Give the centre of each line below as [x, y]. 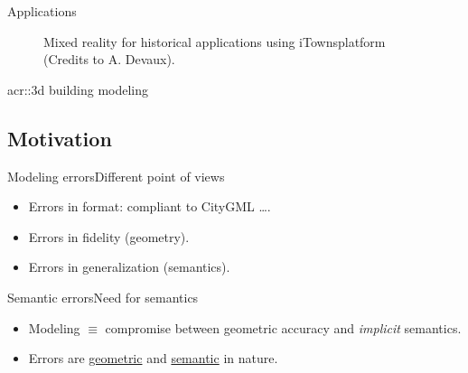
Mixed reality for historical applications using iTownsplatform [215, 41]
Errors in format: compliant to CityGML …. [150, 206]
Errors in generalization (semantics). [129, 267]
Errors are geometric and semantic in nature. [153, 358]
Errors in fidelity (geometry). [109, 236]
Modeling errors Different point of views [116, 176]
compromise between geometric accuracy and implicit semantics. [283, 327]
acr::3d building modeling [78, 89]
